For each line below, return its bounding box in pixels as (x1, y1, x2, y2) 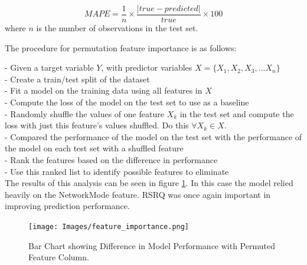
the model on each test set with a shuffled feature (5, 142, 184, 154)
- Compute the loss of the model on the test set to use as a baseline (5, 96, 249, 108)
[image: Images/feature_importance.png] (28, 222, 190, 231)
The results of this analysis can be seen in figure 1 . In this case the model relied (5, 177, 293, 189)
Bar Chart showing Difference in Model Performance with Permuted (28, 239, 275, 251)
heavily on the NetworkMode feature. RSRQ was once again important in (5, 188, 271, 200)
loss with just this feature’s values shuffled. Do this (5, 119, 189, 131)
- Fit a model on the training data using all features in (5, 84, 203, 97)
